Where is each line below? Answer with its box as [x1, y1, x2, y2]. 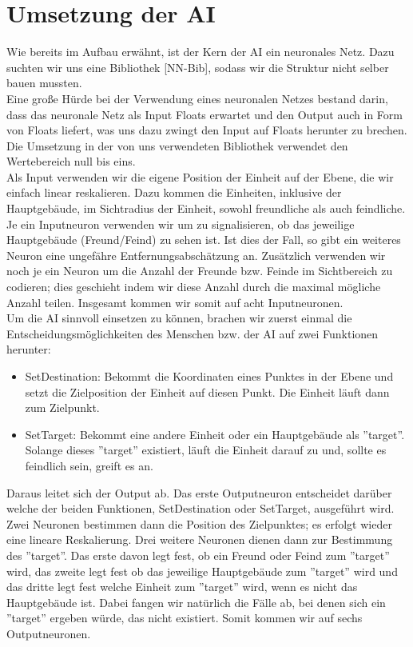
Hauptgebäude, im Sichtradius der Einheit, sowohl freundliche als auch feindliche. [6, 200, 406, 217]
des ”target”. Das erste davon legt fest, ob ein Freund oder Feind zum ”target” [6, 546, 390, 563]
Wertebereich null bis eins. [6, 153, 136, 170]
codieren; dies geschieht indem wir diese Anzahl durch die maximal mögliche [6, 278, 381, 295]
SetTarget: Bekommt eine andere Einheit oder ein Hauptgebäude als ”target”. [25, 425, 405, 442]
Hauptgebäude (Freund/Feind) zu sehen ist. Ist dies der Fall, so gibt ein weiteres [6, 231, 401, 248]
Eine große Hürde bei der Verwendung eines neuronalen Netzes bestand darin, [6, 90, 388, 106]
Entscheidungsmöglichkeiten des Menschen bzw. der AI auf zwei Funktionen [6, 325, 379, 341]
